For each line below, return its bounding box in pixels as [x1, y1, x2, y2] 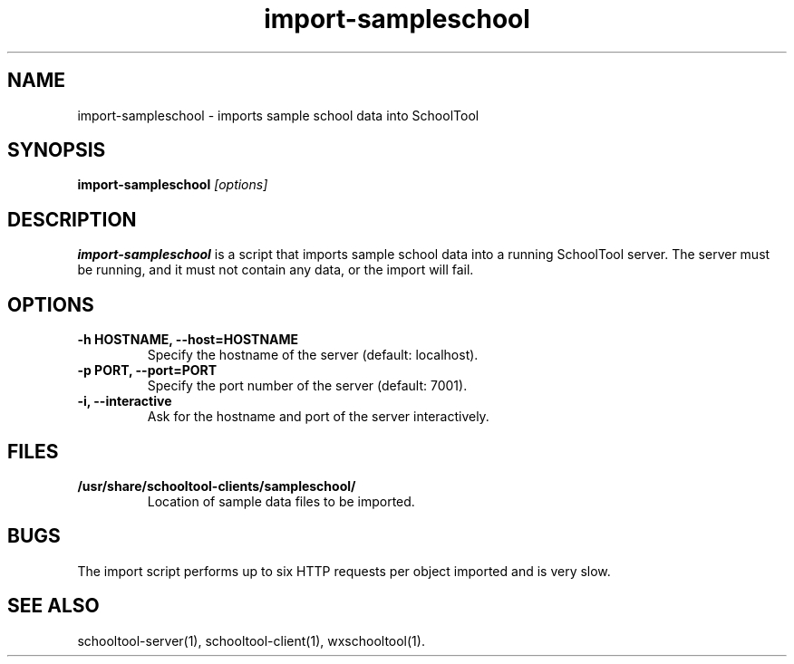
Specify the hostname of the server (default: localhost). [147, 347, 479, 363]
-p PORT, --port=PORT [77, 362, 218, 379]
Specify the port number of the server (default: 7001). [147, 378, 468, 394]
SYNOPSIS [7, 139, 106, 162]
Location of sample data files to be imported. [147, 493, 415, 509]
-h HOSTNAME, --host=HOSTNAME [77, 332, 299, 348]
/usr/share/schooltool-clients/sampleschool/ [77, 477, 356, 494]
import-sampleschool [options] [77, 177, 268, 193]
